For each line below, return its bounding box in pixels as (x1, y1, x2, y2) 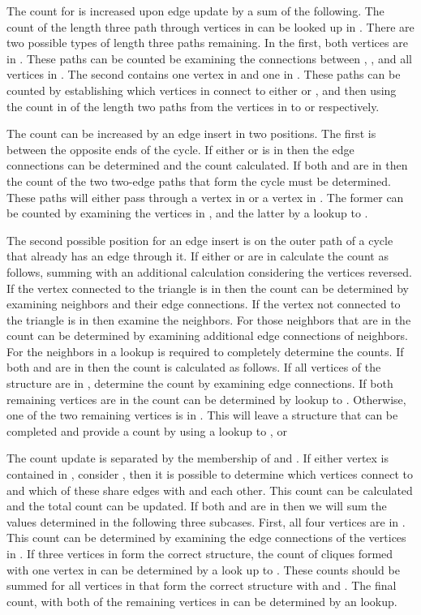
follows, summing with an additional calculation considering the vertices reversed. (6, 263, 412, 280)
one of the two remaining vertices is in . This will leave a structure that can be (6, 406, 398, 424)
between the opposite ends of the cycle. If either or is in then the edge (6, 140, 354, 157)
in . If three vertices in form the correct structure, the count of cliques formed (6, 545, 393, 561)
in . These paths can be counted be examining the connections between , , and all (6, 49, 412, 67)
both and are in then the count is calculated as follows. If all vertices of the (6, 359, 381, 376)
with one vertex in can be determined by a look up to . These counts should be (6, 561, 400, 578)
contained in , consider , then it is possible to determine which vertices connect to (6, 466, 413, 483)
